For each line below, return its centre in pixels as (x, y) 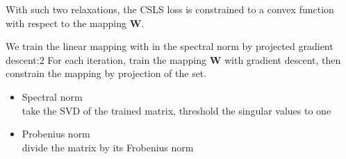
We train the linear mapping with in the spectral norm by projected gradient (170, 46)
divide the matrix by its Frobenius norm (108, 147)
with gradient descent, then (282, 59)
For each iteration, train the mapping (127, 59)
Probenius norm (56, 134)
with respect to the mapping (66, 23)
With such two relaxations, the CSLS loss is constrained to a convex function (170, 9)
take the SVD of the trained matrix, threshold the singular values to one (176, 110)
